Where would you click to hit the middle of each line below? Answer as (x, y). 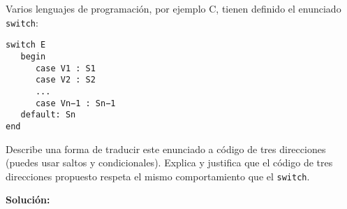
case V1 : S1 (65, 68)
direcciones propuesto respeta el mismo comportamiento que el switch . (158, 176)
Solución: (28, 200)
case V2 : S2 (65, 80)
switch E (26, 45)
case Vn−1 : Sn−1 (75, 103)
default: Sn (48, 115)
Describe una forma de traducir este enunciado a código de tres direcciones (166, 149)
